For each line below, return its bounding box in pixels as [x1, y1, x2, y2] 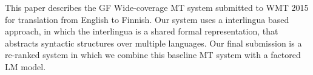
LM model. [5, 60, 46, 73]
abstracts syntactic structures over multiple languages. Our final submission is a [5, 36, 302, 49]
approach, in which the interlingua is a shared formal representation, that [5, 25, 278, 37]
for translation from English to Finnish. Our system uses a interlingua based [5, 13, 289, 25]
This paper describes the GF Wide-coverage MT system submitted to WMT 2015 [5, 1, 309, 13]
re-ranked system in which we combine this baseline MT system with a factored [5, 48, 301, 61]
